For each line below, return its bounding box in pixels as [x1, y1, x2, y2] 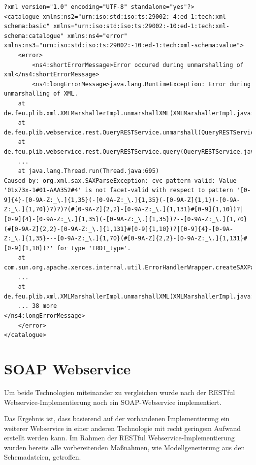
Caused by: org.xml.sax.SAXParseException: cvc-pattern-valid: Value [4, 177, 237, 184]
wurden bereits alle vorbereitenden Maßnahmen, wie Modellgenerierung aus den [4, 442, 245, 452]
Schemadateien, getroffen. [4, 452, 81, 462]
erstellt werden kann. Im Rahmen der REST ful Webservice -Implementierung [4, 432, 235, 443]
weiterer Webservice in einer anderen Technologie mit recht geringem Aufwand [4, 423, 241, 433]
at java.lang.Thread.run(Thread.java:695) [18, 167, 159, 175]
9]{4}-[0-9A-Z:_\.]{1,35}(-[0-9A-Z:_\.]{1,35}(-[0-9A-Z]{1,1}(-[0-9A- [4, 196, 240, 203]
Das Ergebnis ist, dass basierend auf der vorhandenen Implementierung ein [4, 413, 230, 424]
